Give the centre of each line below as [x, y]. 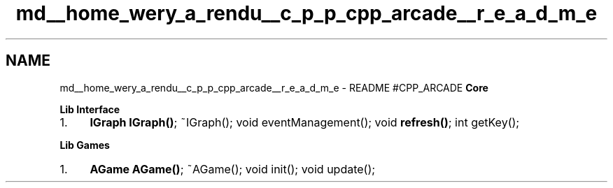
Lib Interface [90, 109]
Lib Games [85, 145]
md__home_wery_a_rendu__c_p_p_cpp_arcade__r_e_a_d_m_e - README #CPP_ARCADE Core [274, 87]
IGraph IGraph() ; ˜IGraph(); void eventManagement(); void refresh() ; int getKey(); [305, 122]
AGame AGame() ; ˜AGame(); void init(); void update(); [233, 169]
